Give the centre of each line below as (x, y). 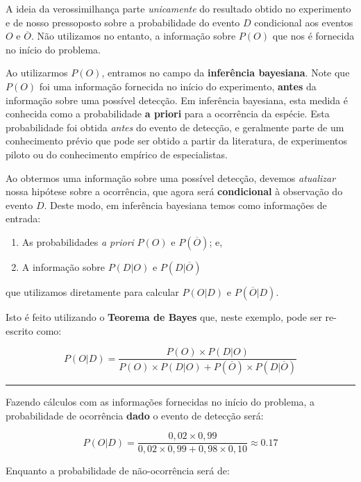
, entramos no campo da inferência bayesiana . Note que (226, 73)
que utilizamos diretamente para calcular (92, 291)
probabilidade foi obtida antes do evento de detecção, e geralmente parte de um (175, 127)
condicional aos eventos (304, 22)
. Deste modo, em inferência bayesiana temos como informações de (185, 205)
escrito (19, 330)
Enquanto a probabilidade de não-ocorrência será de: (118, 471)
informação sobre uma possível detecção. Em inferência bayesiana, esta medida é (177, 100)
